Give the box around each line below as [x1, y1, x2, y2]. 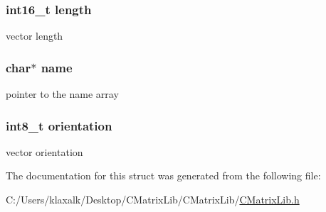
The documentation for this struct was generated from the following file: [6, 168, 321, 183]
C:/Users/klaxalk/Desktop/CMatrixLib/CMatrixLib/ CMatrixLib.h [6, 192, 300, 207]
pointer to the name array [6, 87, 119, 101]
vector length [6, 28, 63, 43]
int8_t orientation [6, 116, 112, 134]
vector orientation [6, 144, 83, 159]
